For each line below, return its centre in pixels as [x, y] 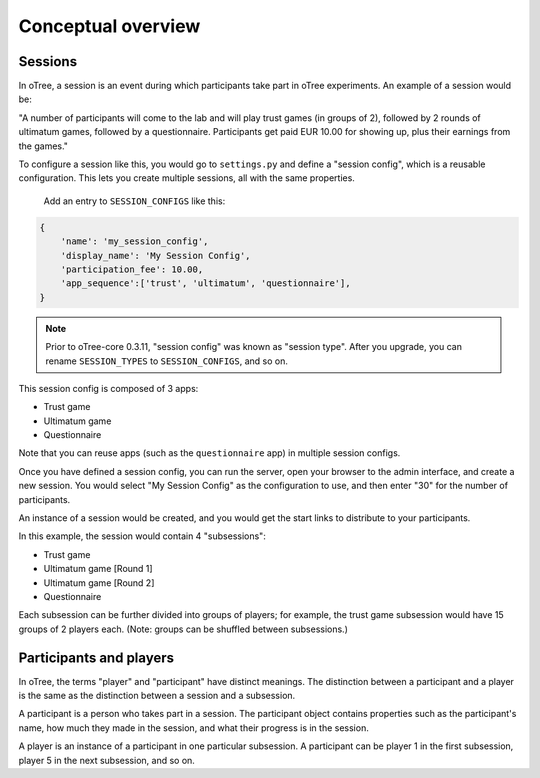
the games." [43, 146]
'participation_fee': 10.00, [132, 269]
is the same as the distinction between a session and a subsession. [157, 696]
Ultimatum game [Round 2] [99, 582]
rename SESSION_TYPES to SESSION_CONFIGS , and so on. [167, 361]
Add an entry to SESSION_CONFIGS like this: [134, 201]
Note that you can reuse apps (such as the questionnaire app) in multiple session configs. [209, 453]
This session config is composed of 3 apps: [108, 388]
